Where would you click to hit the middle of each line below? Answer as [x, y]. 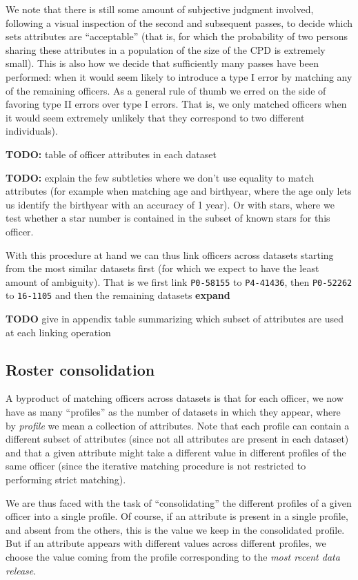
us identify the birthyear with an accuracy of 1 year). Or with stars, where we [170, 204]
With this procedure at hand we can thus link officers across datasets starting [170, 254]
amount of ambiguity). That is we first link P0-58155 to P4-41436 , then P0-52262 [179, 281]
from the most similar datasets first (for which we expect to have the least [162, 268]
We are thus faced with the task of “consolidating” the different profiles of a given [179, 502]
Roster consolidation [80, 369]
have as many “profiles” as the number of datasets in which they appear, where [173, 411]
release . [21, 570]
